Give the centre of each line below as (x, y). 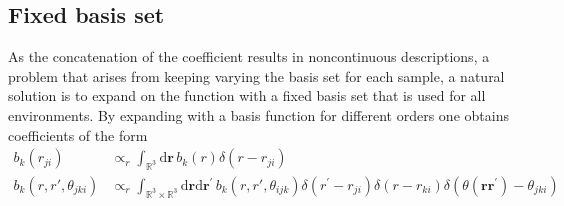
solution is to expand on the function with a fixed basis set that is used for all (247, 95)
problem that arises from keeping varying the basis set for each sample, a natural (256, 75)
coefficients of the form (78, 134)
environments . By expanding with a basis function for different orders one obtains (258, 114)
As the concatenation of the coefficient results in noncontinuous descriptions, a (249, 56)
